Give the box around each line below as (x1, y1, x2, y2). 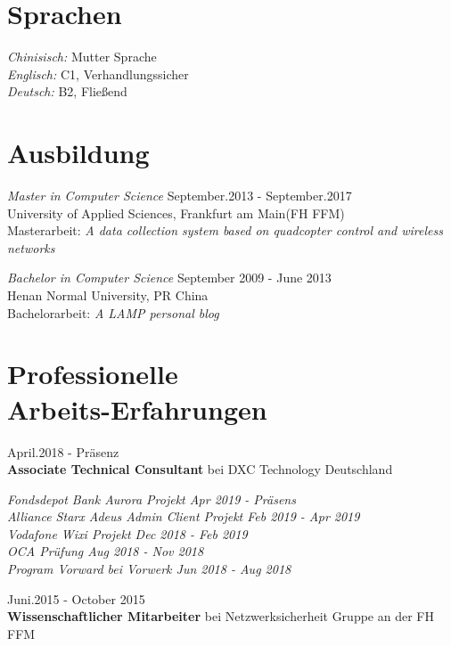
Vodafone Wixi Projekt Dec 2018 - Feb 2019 (7, 524, 248, 543)
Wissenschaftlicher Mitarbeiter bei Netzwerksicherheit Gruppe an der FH (7, 607, 434, 626)
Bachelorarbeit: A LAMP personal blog (7, 303, 219, 322)
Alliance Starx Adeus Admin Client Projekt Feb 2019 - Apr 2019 (7, 507, 360, 526)
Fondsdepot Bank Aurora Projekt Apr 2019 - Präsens (7, 489, 296, 508)
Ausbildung (7, 135, 150, 171)
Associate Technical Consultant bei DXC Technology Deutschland (7, 460, 393, 478)
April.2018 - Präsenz (7, 442, 119, 461)
